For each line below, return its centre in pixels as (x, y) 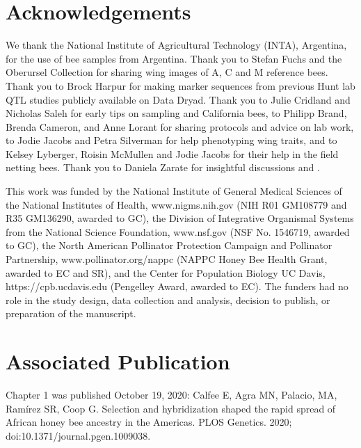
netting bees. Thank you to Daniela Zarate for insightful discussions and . (163, 167)
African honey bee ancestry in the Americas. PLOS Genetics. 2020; (149, 422)
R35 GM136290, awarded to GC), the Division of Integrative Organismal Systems (180, 218)
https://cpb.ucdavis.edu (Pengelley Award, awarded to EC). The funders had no (177, 286)
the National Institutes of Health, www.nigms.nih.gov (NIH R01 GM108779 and (176, 204)
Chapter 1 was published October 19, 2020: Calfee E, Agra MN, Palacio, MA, (171, 395)
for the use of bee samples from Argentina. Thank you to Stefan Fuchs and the (174, 58)
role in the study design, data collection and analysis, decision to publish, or (168, 299)
